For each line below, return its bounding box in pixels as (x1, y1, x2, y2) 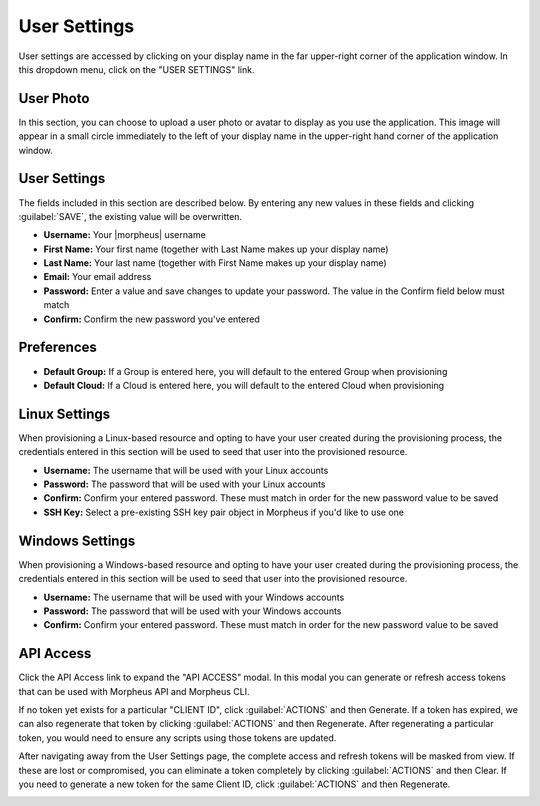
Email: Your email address (43, 271, 152, 283)
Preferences (18, 339, 97, 356)
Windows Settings (18, 532, 136, 549)
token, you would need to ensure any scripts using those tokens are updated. (18, 731, 337, 744)
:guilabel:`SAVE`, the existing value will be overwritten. (18, 210, 243, 222)
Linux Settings (18, 405, 111, 422)
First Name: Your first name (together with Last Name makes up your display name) (43, 243, 389, 255)
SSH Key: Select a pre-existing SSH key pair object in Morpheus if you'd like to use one (43, 506, 405, 518)
